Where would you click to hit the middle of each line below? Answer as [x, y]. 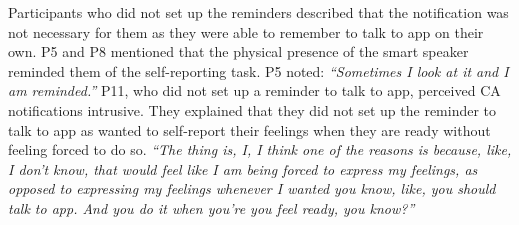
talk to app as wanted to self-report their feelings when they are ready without [249, 129]
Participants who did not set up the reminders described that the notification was [258, 12]
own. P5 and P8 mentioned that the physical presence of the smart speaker [238, 51]
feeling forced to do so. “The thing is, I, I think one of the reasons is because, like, [260, 149]
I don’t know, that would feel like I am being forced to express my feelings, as [243, 168]
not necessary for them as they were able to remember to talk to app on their [246, 31]
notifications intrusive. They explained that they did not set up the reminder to [252, 109]
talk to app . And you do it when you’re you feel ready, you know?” [211, 207]
